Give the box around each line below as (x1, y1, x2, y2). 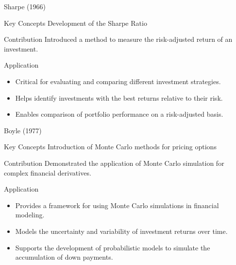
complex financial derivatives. (4, 167, 91, 177)
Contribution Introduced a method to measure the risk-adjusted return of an (4, 34, 233, 44)
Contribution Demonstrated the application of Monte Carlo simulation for (4, 158, 224, 168)
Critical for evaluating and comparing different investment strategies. (15, 76, 221, 86)
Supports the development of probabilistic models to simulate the (15, 242, 210, 252)
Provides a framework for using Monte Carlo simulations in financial (15, 200, 219, 210)
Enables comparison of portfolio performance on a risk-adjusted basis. (15, 109, 223, 119)
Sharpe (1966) (4, 1, 46, 11)
